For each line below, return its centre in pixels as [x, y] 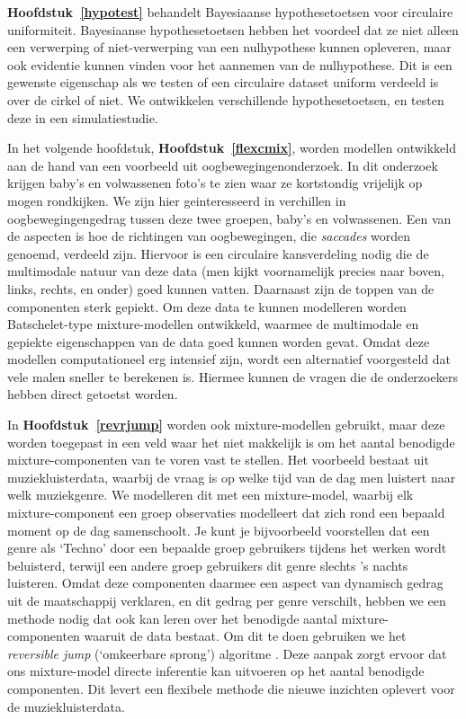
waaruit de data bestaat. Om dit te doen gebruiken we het [245, 636]
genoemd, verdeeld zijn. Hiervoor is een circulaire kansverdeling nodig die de [218, 253]
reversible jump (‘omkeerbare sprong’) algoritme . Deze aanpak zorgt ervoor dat [227, 653]
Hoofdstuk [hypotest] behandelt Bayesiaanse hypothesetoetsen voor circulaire [230, 12]
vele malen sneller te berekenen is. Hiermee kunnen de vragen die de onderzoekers [233, 376]
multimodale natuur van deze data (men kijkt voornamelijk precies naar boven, [226, 271]
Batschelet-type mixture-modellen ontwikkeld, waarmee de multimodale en [213, 324]
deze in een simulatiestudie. [83, 117]
